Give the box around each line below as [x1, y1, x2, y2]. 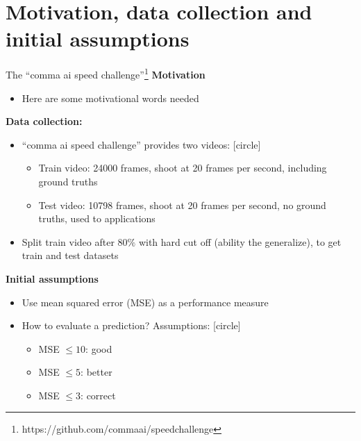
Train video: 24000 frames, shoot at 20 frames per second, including [38, 160, 327, 175]
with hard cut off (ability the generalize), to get [138, 234, 342, 249]
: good [85, 341, 112, 356]
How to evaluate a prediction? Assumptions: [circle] [22, 318, 241, 333]
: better [81, 365, 112, 379]
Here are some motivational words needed [22, 90, 199, 105]
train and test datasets [22, 248, 119, 263]
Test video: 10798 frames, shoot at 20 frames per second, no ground [38, 197, 326, 212]
